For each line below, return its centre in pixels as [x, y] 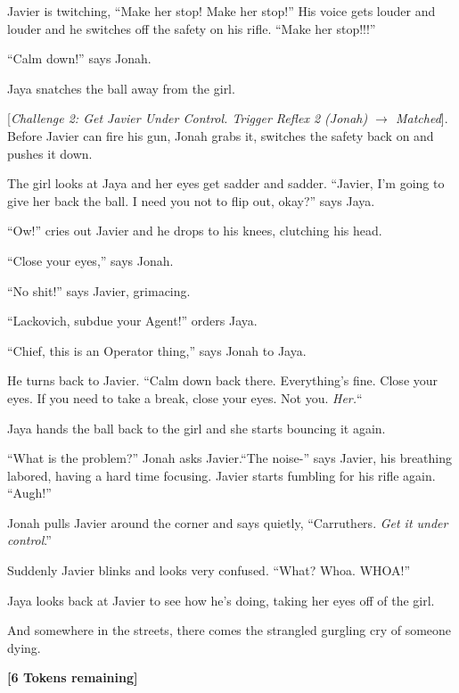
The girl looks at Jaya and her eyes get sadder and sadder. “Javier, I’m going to [226, 183]
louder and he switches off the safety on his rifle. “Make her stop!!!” [192, 28]
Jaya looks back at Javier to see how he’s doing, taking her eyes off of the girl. [221, 600]
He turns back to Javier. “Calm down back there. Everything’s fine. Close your [223, 380]
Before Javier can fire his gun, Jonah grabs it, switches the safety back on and [221, 135]
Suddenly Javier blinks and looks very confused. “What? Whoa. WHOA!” [209, 570]
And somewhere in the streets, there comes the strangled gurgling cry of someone [229, 630]
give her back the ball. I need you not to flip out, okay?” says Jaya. [191, 200]
